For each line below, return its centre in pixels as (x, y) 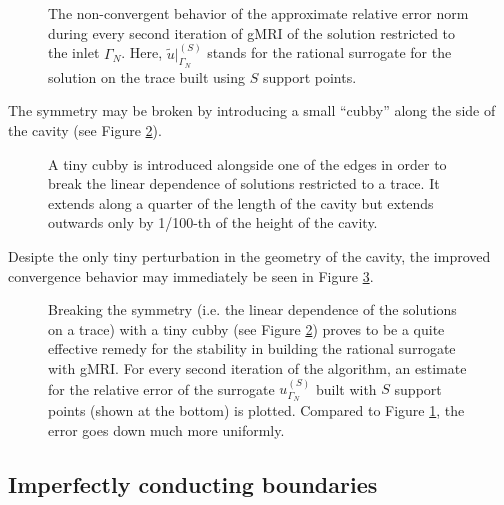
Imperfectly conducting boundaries (193, 483)
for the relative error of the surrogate (161, 388)
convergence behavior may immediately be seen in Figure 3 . (191, 275)
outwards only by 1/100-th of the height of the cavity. (213, 222)
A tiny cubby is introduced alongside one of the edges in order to (247, 163)
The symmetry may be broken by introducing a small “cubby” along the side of (252, 110)
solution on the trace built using (146, 76)
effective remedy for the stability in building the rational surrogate (252, 348)
